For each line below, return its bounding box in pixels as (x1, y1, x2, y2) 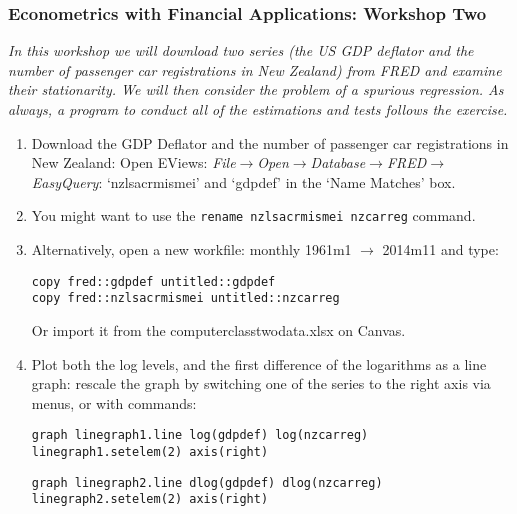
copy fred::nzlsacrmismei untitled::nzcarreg (31, 291, 340, 306)
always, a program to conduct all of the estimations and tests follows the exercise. (8, 99, 508, 119)
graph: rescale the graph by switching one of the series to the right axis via (31, 373, 491, 394)
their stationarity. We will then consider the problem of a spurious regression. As (8, 79, 504, 100)
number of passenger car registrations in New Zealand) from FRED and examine (8, 59, 502, 80)
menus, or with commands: (31, 392, 197, 413)
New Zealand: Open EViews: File (31, 152, 236, 173)
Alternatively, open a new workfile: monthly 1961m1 (31, 239, 352, 260)
